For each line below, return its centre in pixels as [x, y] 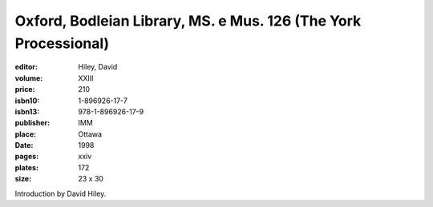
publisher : [32, 123]
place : [26, 134]
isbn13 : [27, 111]
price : [25, 90]
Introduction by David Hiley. [61, 193]
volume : [29, 78]
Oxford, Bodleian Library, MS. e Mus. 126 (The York [188, 21]
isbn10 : [27, 101]
